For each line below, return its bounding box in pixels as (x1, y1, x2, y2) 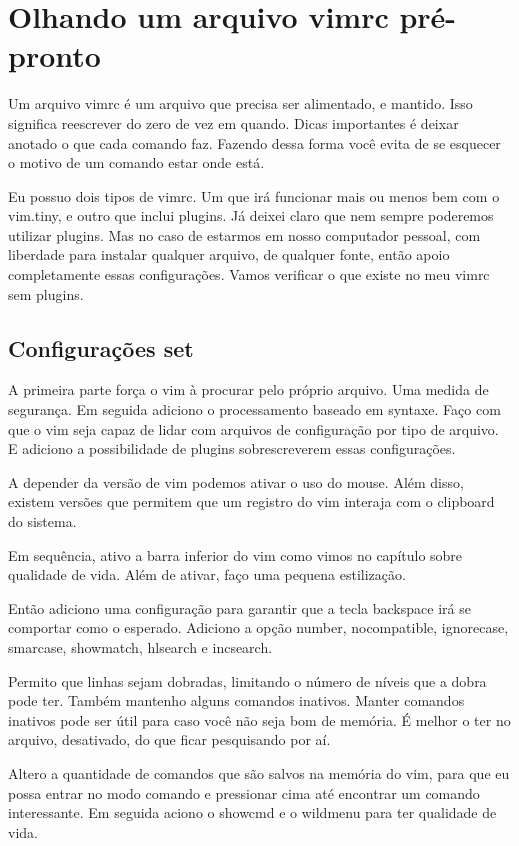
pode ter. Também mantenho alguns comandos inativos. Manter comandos (8, 690, 465, 711)
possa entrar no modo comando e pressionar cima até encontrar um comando (8, 782, 480, 803)
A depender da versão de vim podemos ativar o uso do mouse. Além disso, (8, 471, 464, 492)
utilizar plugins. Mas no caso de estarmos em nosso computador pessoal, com (8, 224, 481, 245)
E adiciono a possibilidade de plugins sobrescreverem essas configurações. (8, 438, 456, 459)
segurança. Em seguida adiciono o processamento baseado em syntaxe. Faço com (8, 399, 501, 420)
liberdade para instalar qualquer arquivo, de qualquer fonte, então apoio (8, 244, 450, 265)
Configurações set (8, 332, 194, 363)
